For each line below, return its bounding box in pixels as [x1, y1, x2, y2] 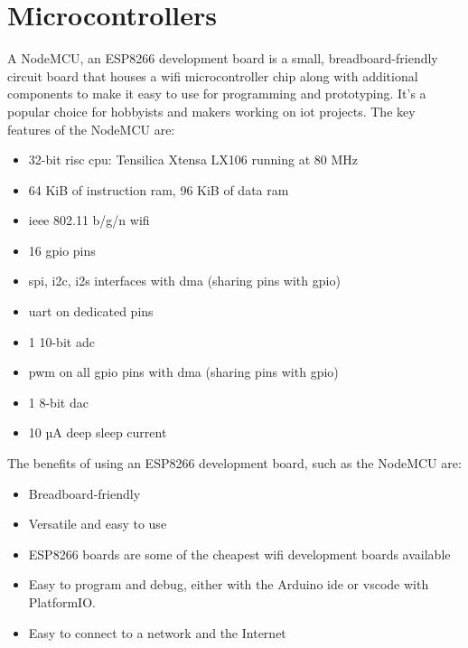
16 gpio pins [28, 240, 96, 259]
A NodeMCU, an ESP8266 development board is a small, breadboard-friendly [7, 49, 438, 68]
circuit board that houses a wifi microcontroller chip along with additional [7, 66, 418, 85]
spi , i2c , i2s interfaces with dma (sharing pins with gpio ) [28, 271, 341, 290]
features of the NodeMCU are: [7, 119, 175, 138]
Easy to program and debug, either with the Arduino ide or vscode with [28, 575, 429, 594]
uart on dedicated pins [28, 302, 154, 321]
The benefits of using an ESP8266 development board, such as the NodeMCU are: [7, 454, 462, 473]
